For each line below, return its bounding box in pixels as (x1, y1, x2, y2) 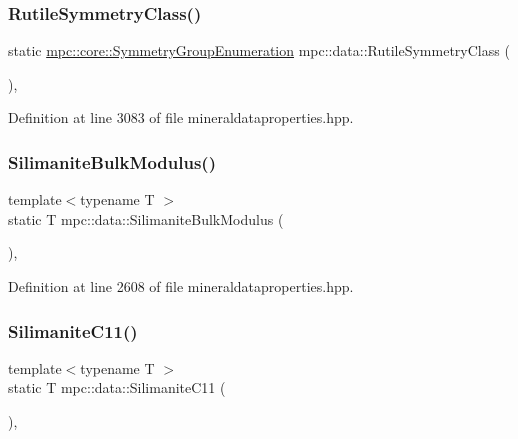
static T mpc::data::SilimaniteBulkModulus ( (8, 208, 284, 229)
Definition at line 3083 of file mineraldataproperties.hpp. (8, 107, 354, 128)
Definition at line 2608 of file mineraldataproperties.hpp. (8, 276, 354, 296)
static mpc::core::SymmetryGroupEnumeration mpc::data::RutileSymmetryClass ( (8, 40, 510, 61)
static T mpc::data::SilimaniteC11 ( (8, 377, 226, 398)
